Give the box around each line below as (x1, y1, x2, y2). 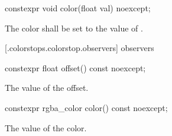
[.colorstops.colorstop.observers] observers (5, 42, 154, 54)
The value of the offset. (5, 81, 89, 94)
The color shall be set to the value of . (5, 21, 143, 34)
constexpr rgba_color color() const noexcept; (5, 101, 168, 113)
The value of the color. (5, 121, 87, 134)
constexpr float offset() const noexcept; (5, 61, 146, 74)
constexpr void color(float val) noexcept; (5, 2, 151, 14)
